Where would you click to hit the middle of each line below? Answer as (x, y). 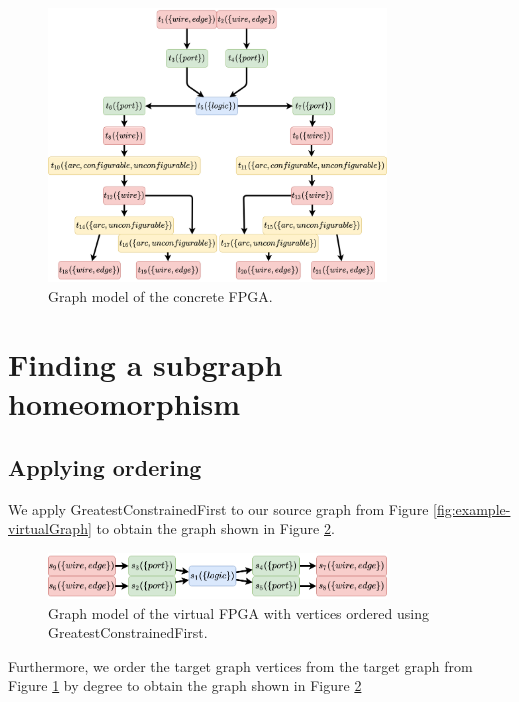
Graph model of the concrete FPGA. (160, 295)
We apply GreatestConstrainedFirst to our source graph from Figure (218, 508)
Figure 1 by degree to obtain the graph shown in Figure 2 (185, 685)
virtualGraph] (50, 528)
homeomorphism (124, 403)
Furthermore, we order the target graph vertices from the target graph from (240, 665)
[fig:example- (472, 508)
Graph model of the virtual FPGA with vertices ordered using (238, 612)
